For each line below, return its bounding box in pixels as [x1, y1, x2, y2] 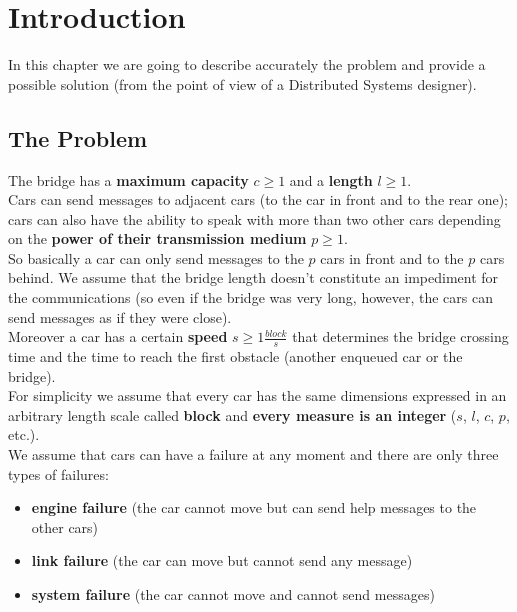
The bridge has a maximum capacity [8, 169, 249, 190]
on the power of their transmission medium [8, 228, 307, 249]
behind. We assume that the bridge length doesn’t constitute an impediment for [8, 267, 499, 288]
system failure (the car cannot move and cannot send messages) [31, 584, 435, 605]
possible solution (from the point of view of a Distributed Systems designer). [8, 73, 477, 94]
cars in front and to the [320, 247, 464, 268]
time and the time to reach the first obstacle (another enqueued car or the [8, 346, 463, 367]
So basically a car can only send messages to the [8, 247, 304, 268]
